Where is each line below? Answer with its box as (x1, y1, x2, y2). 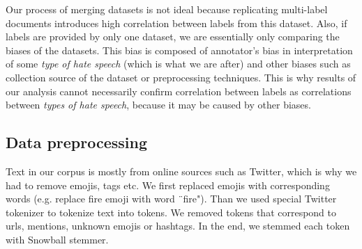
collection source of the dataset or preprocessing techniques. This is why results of (6, 70, 356, 84)
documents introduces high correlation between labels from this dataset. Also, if (6, 15, 347, 30)
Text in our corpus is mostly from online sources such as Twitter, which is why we (6, 163, 357, 178)
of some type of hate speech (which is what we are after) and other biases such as (6, 56, 351, 71)
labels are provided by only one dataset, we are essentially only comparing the (6, 29, 340, 44)
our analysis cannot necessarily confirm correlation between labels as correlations (6, 83, 352, 98)
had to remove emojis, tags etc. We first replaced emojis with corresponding (6, 177, 330, 192)
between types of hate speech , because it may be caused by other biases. (6, 97, 311, 112)
